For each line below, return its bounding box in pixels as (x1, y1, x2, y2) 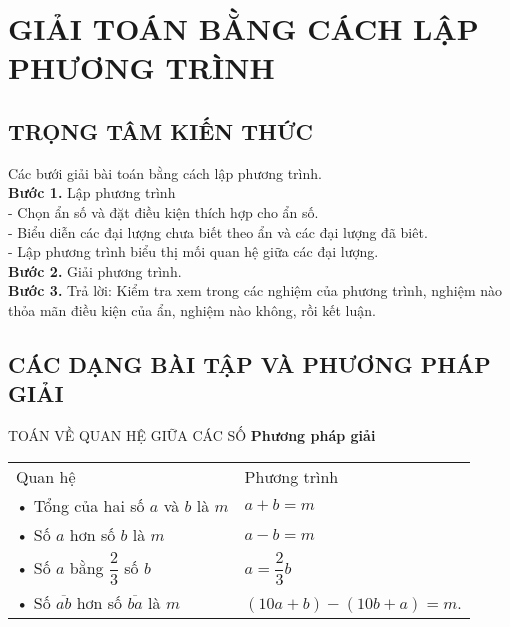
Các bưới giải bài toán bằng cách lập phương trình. (8, 162, 322, 183)
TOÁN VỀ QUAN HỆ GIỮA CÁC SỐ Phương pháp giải (8, 425, 376, 446)
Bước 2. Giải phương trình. (8, 260, 182, 281)
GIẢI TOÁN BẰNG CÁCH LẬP (8, 8, 479, 49)
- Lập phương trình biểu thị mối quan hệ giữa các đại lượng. (8, 241, 379, 262)
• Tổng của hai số (16, 493, 145, 517)
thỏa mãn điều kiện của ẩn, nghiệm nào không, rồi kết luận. (8, 299, 376, 320)
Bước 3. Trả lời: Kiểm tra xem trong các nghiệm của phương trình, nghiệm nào (8, 280, 503, 301)
